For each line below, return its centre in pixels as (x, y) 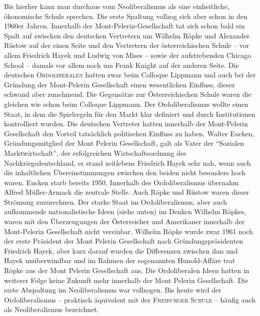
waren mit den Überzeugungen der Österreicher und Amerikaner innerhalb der (124, 221)
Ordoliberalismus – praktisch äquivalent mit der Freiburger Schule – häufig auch (130, 299)
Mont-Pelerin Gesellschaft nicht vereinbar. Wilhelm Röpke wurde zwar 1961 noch (128, 231)
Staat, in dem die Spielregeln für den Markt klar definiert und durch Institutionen (130, 114)
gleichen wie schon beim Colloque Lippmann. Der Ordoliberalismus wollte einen (126, 104)
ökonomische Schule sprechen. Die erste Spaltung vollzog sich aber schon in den (126, 16)
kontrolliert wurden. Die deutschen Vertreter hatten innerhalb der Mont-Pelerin (126, 124)
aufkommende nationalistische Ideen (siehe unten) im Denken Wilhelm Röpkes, (125, 211)
